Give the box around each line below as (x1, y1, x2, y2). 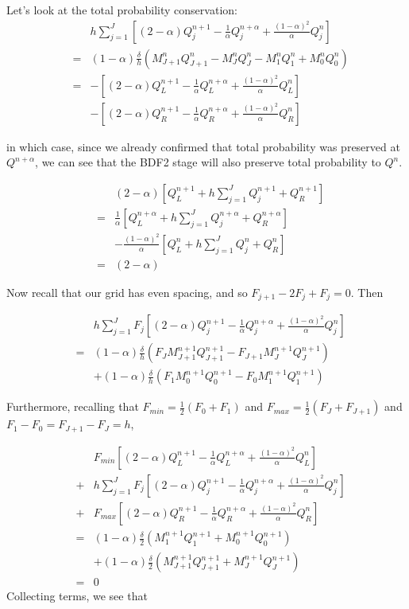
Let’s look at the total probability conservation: (6, 2, 237, 18)
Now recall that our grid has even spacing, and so (6, 283, 248, 300)
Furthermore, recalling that (6, 398, 139, 415)
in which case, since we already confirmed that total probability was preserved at (6, 138, 400, 154)
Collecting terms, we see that (6, 588, 148, 604)
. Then (350, 283, 384, 300)
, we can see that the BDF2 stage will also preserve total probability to (35, 154, 381, 170)
